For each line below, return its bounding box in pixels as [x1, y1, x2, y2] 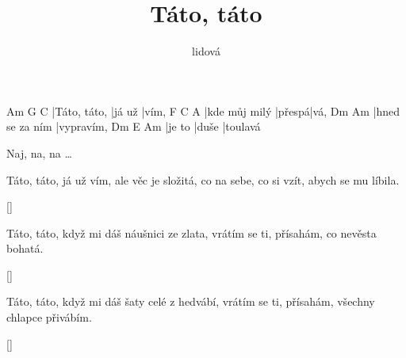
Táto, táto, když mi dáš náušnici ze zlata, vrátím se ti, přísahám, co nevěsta [6, 224, 377, 241]
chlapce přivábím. [6, 309, 92, 326]
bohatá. [6, 240, 44, 257]
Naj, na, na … [6, 144, 72, 161]
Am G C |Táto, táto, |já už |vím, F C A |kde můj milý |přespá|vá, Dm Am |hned [6, 102, 400, 119]
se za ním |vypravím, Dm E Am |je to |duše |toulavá [6, 118, 261, 135]
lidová [192, 43, 220, 59]
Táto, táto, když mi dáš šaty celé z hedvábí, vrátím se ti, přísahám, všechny [6, 293, 375, 310]
